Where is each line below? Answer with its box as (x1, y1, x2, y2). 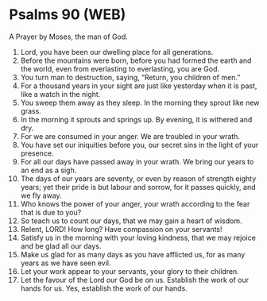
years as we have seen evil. (20, 258, 111, 268)
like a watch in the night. (20, 89, 101, 98)
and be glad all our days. (20, 241, 102, 251)
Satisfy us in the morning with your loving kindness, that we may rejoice (20, 233, 257, 242)
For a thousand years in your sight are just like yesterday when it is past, (20, 81, 257, 91)
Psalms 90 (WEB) (9, 6, 126, 24)
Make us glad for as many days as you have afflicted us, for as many (20, 249, 246, 259)
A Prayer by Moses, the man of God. (9, 32, 128, 41)
